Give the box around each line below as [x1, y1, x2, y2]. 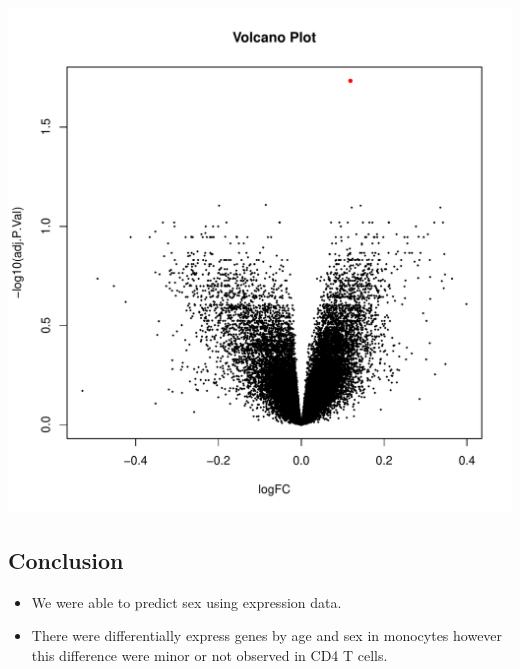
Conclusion [8, 544, 124, 575]
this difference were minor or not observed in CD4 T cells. [31, 644, 388, 665]
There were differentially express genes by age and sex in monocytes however [31, 625, 503, 646]
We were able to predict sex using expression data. [31, 591, 342, 612]
